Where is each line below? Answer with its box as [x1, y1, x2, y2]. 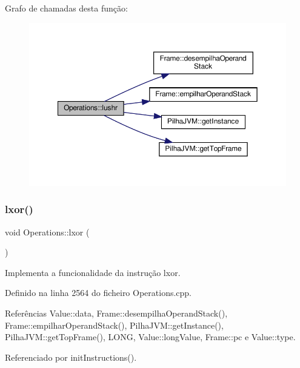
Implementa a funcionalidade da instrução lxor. [5, 266, 181, 278]
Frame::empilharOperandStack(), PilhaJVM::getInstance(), [5, 318, 224, 331]
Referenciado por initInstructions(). [5, 350, 137, 363]
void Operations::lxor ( [5, 225, 90, 238]
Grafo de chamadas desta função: [5, 2, 128, 14]
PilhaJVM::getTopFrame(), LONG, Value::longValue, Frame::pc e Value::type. [5, 330, 296, 343]
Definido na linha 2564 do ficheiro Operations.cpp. [5, 286, 192, 299]
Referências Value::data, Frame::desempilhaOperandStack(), [5, 306, 228, 319]
